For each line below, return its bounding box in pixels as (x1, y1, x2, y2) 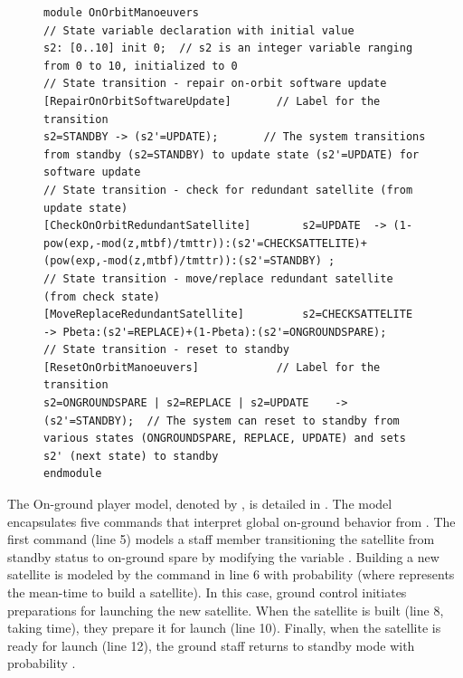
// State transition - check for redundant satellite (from (43, 183, 413, 196)
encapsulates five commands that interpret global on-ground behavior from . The (7, 511, 456, 530)
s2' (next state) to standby (43, 449, 219, 463)
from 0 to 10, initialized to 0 (43, 59, 238, 72)
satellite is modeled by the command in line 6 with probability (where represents (7, 565, 455, 584)
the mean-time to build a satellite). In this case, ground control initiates (7, 583, 407, 601)
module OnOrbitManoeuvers (43, 6, 199, 19)
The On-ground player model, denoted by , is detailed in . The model (7, 494, 392, 513)
